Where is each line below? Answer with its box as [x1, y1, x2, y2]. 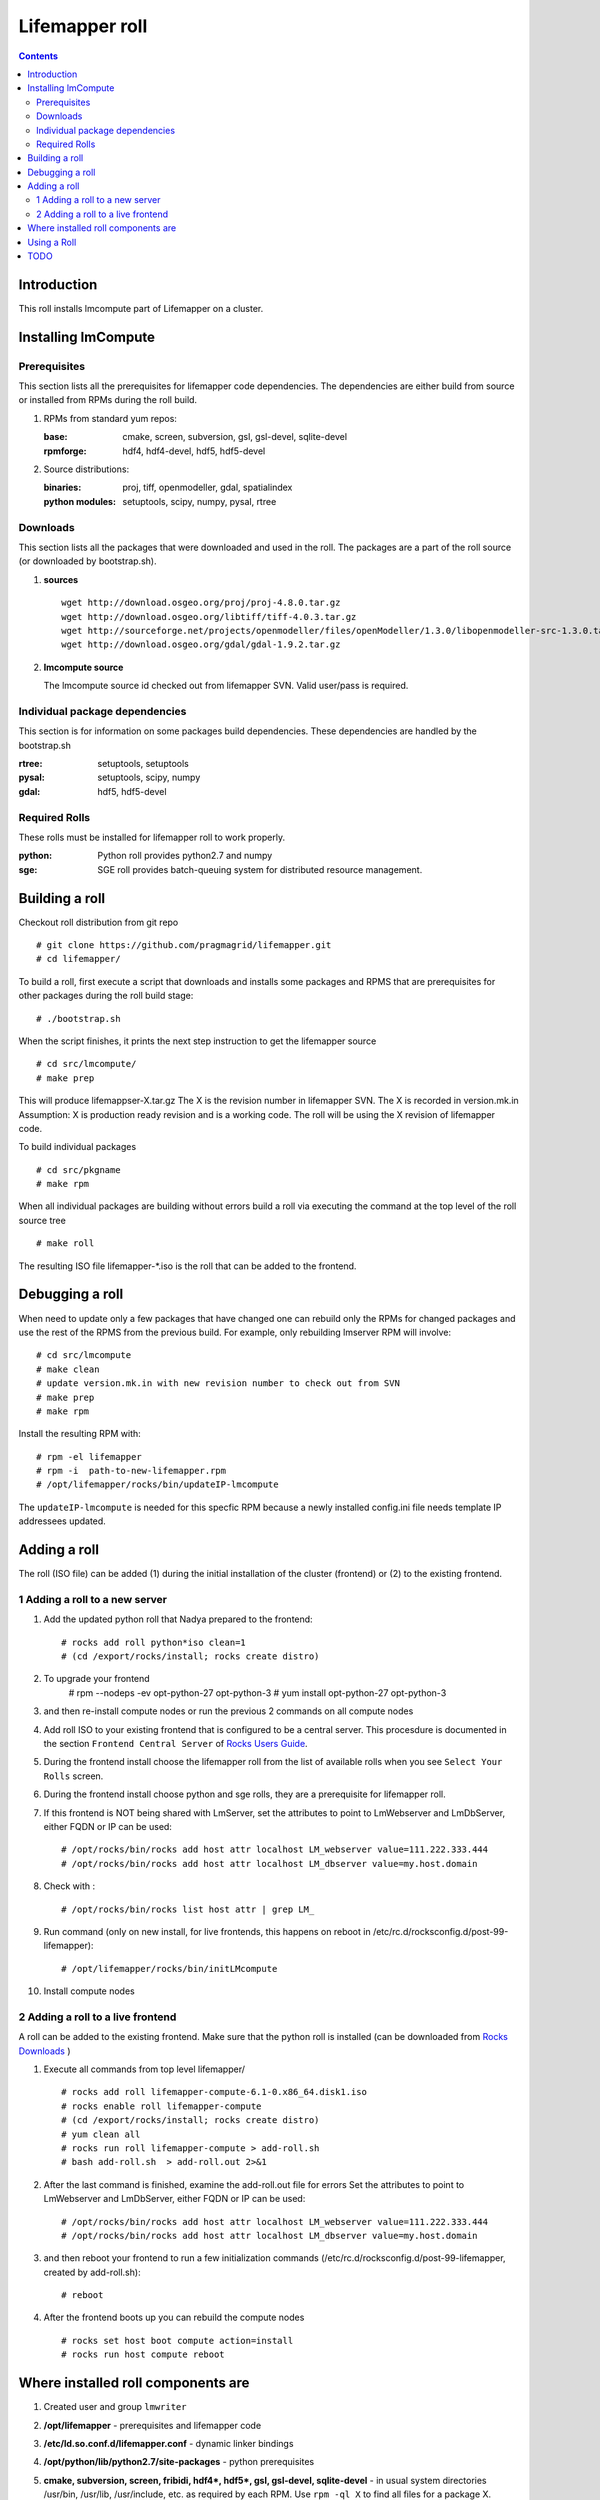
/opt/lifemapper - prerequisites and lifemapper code [43, 2419, 262, 2431]
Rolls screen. [43, 1770, 104, 1782]
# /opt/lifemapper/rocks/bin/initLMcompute [61, 1963, 278, 1974]
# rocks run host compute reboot [61, 2349, 225, 2360]
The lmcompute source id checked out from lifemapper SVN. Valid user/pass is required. [43, 680, 409, 692]
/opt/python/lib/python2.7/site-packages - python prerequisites [43, 2456, 315, 2468]
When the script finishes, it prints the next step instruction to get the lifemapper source [18, 1035, 377, 1047]
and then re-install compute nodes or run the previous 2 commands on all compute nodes [43, 1705, 414, 1717]
